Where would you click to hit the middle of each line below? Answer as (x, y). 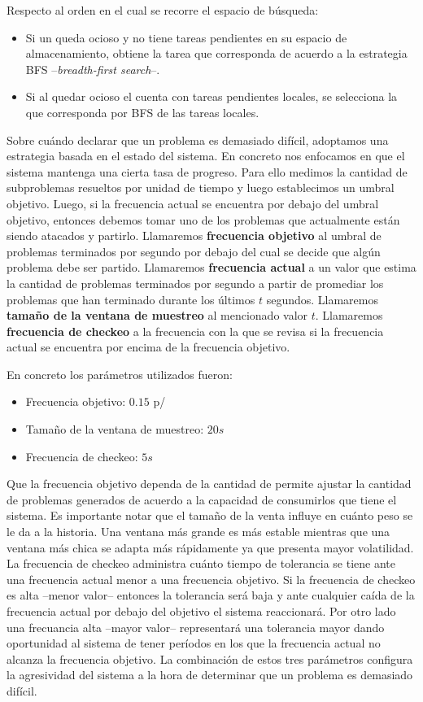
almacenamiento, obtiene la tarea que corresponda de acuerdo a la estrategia (216, 53)
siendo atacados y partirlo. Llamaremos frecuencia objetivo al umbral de (194, 235)
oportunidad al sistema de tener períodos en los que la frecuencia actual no (194, 643)
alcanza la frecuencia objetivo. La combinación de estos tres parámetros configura (210, 658)
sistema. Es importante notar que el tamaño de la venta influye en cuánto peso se (210, 515)
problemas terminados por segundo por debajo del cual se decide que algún (194, 251)
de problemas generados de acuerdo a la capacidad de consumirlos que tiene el (202, 499)
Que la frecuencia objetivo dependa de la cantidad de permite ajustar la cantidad (209, 484)
